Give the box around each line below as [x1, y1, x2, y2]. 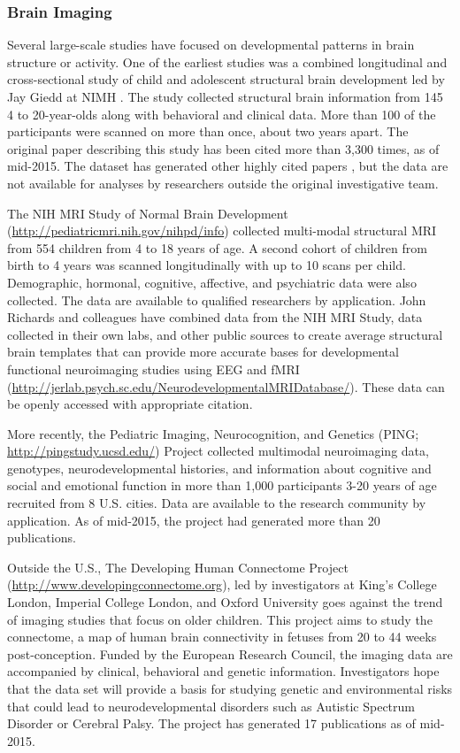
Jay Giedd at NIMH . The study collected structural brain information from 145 [7, 88, 443, 105]
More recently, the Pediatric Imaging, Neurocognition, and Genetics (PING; [7, 424, 419, 442]
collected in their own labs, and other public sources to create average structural [7, 325, 443, 343]
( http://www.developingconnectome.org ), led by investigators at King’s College [7, 575, 437, 594]
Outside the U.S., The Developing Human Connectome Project [7, 557, 349, 576]
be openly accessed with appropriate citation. [7, 395, 253, 413]
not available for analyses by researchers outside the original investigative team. [7, 173, 439, 192]
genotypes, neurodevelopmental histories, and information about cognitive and [7, 458, 432, 477]
